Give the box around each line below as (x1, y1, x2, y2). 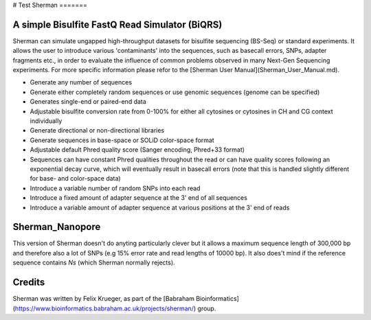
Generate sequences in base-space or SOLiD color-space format (30, 136, 214, 144)
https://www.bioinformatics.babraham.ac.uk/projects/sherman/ (14, 304, 194, 312)
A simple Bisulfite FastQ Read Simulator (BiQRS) (12, 19, 223, 30)
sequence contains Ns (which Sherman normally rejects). (12, 258, 175, 267)
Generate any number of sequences (30, 78, 133, 87)
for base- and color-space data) (30, 174, 121, 183)
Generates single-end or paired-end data (30, 98, 147, 106)
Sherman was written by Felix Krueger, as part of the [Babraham (12, 295, 195, 303)
